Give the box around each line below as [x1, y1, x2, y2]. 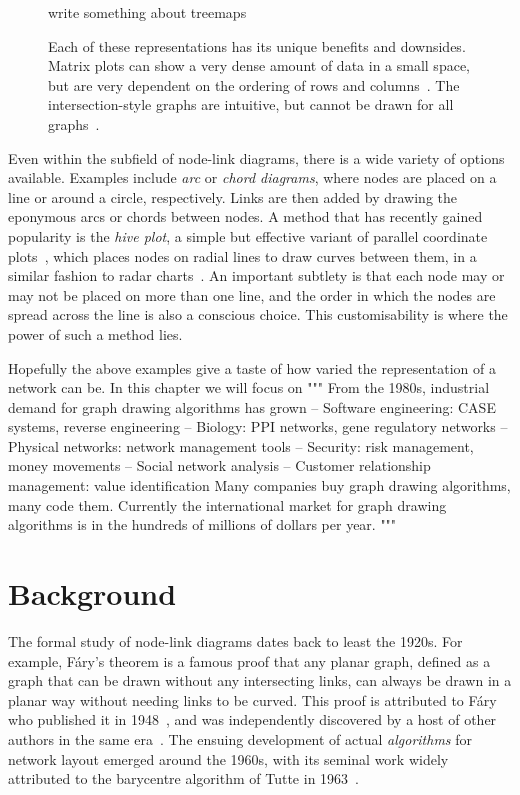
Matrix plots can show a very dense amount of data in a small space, [48, 55, 470, 76]
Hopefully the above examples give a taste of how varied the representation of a [8, 357, 496, 378]
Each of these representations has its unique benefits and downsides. [48, 35, 466, 56]
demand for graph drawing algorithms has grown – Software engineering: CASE [8, 396, 496, 417]
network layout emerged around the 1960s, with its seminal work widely [8, 748, 449, 769]
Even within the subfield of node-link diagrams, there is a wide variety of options [8, 147, 505, 168]
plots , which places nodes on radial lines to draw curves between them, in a [8, 245, 477, 266]
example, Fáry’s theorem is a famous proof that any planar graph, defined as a [8, 650, 491, 671]
